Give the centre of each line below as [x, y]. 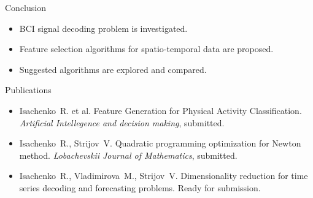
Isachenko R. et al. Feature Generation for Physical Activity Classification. [160, 110]
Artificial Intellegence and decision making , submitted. [122, 122]
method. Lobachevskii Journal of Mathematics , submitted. [128, 155]
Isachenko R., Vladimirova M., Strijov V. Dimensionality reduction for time [164, 176]
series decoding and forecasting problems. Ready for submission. [140, 187]
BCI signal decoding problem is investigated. [103, 28]
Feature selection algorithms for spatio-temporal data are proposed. [146, 49]
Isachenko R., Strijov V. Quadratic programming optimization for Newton [160, 143]
